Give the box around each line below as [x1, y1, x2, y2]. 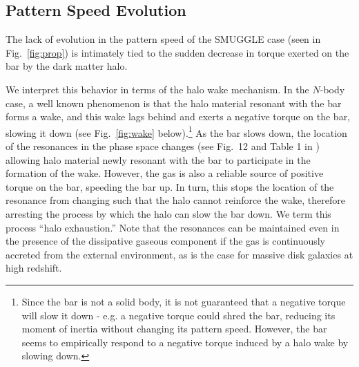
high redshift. [6, 261, 62, 275]
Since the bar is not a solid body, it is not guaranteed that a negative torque [21, 294, 346, 308]
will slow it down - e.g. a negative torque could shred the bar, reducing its [21, 308, 336, 322]
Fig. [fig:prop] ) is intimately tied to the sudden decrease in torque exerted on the [6, 45, 349, 59]
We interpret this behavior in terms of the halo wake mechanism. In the [6, 82, 309, 96]
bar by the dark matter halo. [6, 59, 128, 73]
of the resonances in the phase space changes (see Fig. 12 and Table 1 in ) [6, 139, 320, 153]
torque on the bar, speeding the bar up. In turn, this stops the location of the [6, 179, 334, 194]
